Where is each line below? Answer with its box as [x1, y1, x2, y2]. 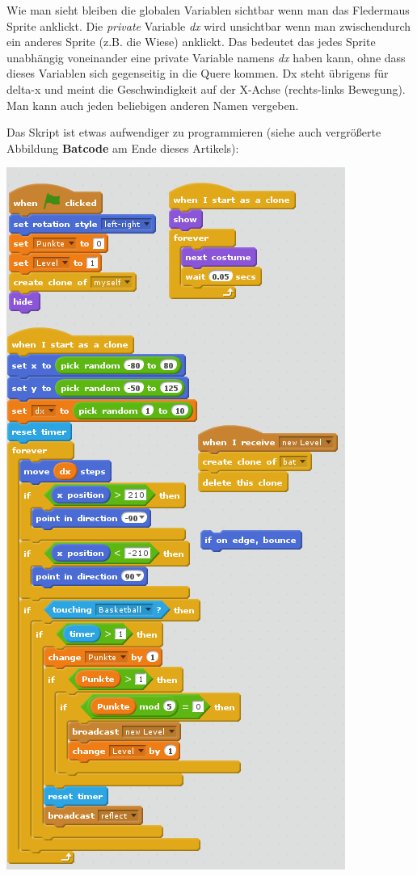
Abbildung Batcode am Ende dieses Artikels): [6, 139, 239, 156]
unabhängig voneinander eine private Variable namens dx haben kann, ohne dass [6, 48, 406, 65]
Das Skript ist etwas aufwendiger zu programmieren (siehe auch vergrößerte [6, 124, 381, 141]
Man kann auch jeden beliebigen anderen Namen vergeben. [6, 96, 299, 113]
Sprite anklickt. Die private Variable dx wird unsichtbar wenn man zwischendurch [6, 17, 411, 34]
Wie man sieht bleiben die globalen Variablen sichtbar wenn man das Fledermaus [6, 2, 410, 18]
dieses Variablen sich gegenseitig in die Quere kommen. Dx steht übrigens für [6, 65, 389, 82]
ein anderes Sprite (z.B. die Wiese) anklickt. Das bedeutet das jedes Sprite [6, 33, 376, 50]
